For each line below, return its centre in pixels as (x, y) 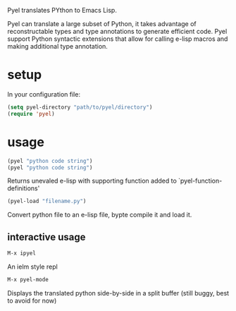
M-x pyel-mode (28, 279)
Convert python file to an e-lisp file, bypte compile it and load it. (100, 215)
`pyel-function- (200, 181)
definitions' (24, 188)
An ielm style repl (32, 267)
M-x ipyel (22, 253)
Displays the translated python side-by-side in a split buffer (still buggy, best (118, 293)
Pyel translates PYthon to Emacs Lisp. (62, 10)
